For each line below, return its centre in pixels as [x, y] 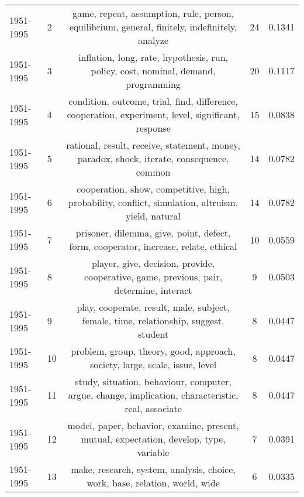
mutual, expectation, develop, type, [153, 439]
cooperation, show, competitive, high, [153, 189]
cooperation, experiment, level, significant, [153, 114]
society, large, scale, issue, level [153, 364]
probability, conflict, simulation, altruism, [153, 202]
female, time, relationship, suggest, [153, 321]
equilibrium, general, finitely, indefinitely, [153, 27]
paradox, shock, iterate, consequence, [153, 158]
